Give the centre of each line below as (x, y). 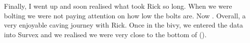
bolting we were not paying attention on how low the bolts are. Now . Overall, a (125, 15)
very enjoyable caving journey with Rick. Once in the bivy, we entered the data (124, 25)
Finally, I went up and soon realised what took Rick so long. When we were (118, 6)
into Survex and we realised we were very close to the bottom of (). (105, 34)
